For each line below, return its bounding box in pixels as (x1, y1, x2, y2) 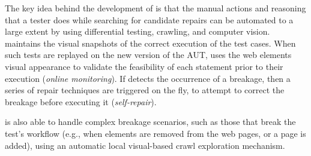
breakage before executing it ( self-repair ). (5, 95, 157, 108)
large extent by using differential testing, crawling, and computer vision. (5, 25, 270, 38)
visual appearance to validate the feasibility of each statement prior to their (5, 60, 283, 72)
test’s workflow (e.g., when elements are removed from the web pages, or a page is (5, 127, 306, 139)
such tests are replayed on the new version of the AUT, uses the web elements (5, 48, 292, 61)
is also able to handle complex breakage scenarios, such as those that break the (5, 115, 296, 128)
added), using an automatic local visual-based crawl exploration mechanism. (5, 139, 285, 151)
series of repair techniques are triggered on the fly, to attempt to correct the (5, 84, 285, 96)
